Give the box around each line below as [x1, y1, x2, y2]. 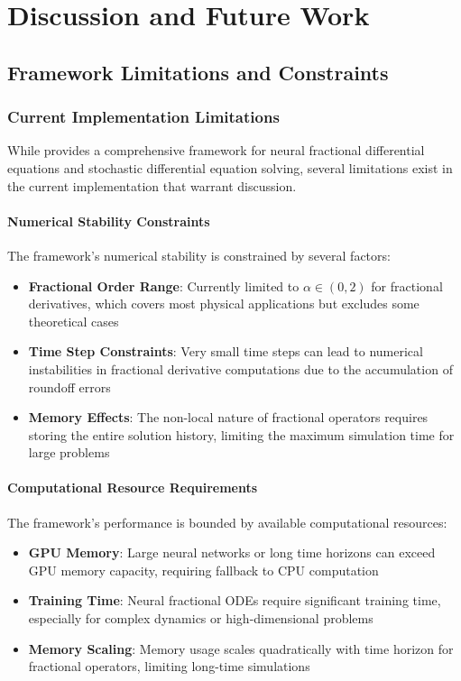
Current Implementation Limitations [7, 106, 280, 128]
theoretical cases [28, 311, 119, 330]
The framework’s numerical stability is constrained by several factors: [7, 245, 391, 264]
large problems [28, 443, 110, 462]
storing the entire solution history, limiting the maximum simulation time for [28, 425, 455, 444]
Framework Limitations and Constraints [7, 58, 389, 86]
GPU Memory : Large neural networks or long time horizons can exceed [28, 543, 436, 562]
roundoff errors [28, 377, 111, 396]
